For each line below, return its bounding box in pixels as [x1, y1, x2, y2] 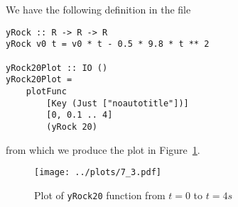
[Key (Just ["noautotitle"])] [46, 98, 189, 108]
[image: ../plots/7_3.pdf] [34, 167, 161, 178]
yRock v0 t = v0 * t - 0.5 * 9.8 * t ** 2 [6, 39, 210, 50]
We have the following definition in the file [6, 2, 191, 16]
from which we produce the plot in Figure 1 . [6, 142, 200, 157]
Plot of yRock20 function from [34, 187, 166, 202]
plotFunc [26, 86, 67, 96]
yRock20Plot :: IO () [6, 62, 108, 73]
